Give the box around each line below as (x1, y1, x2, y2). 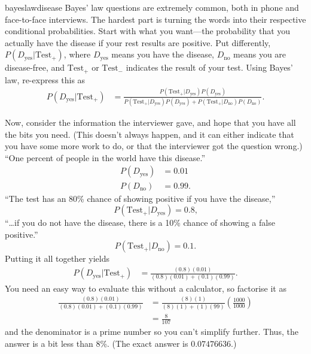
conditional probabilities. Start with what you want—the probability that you (5, 25, 291, 37)
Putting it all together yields (5, 252, 109, 265)
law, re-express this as (5, 73, 86, 86)
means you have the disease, (111, 48, 214, 60)
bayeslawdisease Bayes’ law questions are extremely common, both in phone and (5, 1, 299, 13)
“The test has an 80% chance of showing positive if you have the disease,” (5, 192, 276, 204)
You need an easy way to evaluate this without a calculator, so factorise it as (5, 282, 286, 294)
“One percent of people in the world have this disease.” (5, 151, 206, 164)
